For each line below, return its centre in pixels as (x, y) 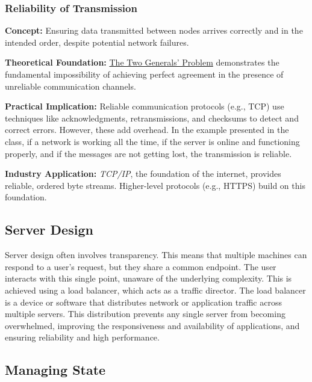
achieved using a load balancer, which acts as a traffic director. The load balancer (155, 290)
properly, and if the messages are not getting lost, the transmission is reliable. (148, 153)
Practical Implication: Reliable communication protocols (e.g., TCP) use (145, 106)
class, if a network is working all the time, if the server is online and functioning (152, 141)
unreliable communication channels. (70, 86)
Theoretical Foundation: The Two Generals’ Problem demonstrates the (142, 62)
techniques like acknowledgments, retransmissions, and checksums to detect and (152, 118)
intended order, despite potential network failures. (97, 42)
